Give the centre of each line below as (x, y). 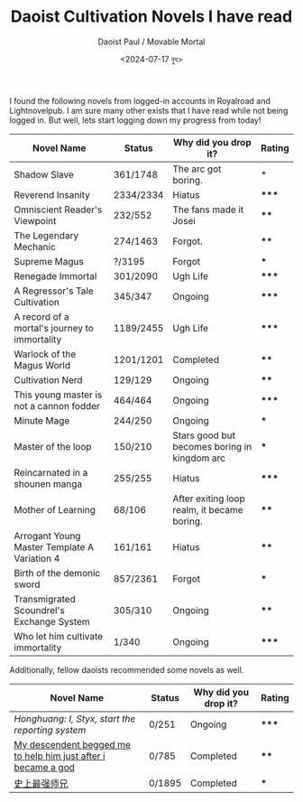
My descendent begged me (72, 744)
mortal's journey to (54, 328)
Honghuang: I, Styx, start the (75, 718)
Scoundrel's (39, 610)
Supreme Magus (49, 261)
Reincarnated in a (51, 472)
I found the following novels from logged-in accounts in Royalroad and (140, 100)
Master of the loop (53, 446)
